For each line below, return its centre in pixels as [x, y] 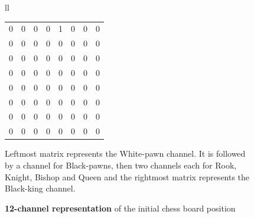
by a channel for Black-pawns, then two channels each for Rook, [121, 165]
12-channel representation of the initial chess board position [120, 208]
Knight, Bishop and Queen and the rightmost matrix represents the [127, 176]
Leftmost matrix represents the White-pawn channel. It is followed [125, 153]
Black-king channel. [40, 188]
